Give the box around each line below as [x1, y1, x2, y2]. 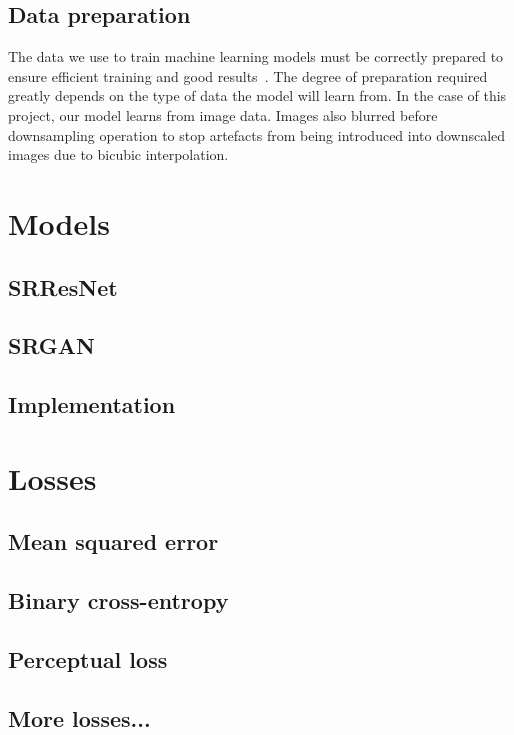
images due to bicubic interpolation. [8, 144, 229, 165]
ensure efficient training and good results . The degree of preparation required [8, 65, 488, 86]
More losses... [8, 702, 151, 733]
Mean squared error [8, 526, 219, 557]
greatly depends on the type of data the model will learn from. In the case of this [8, 85, 507, 106]
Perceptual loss [8, 643, 168, 674]
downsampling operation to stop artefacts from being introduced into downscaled [8, 124, 506, 145]
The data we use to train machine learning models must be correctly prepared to [8, 46, 504, 67]
